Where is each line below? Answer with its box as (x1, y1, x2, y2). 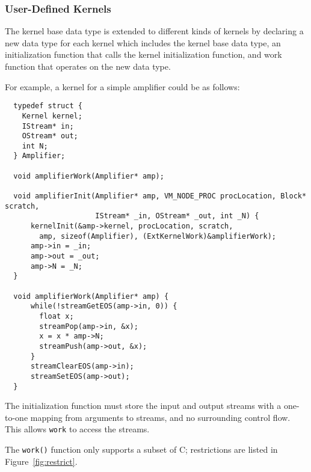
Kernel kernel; (22, 111, 82, 120)
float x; (39, 311, 74, 320)
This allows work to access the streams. (5, 423, 150, 435)
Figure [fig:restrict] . (5, 455, 78, 467)
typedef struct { (13, 102, 82, 111)
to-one (5, 411, 28, 423)
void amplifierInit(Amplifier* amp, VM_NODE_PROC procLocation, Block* (13, 192, 307, 201)
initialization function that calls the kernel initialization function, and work (5, 48, 282, 61)
